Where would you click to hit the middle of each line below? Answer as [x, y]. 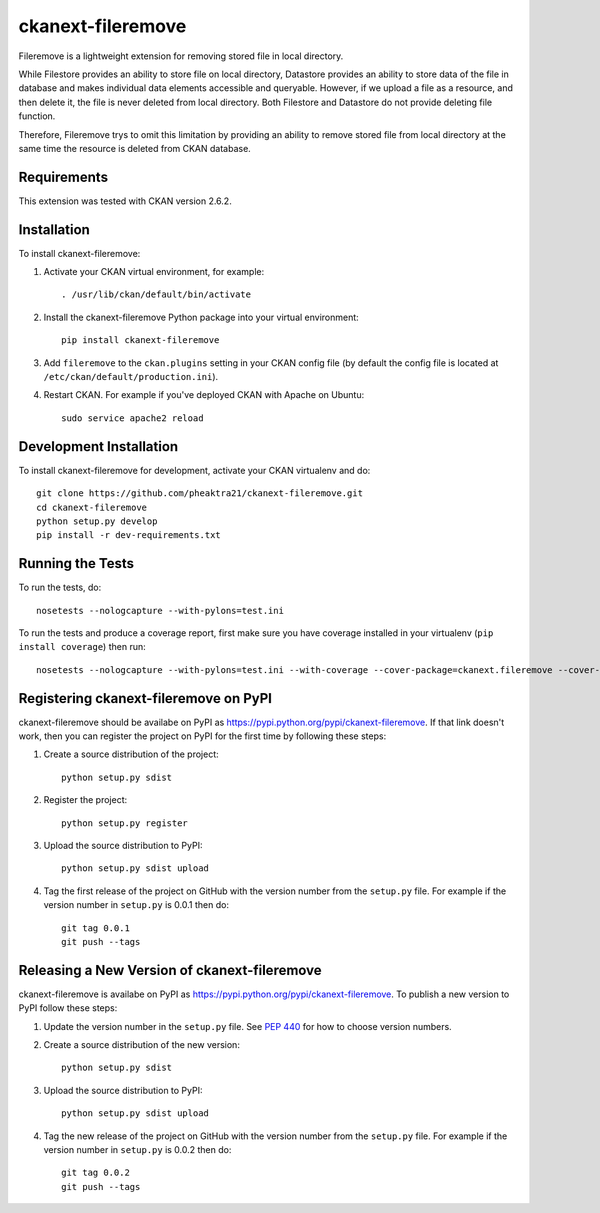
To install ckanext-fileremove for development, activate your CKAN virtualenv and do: [194, 470]
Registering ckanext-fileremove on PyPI [145, 698]
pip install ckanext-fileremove [140, 340]
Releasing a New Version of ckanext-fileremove [170, 970]
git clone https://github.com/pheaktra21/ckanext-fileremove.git [200, 493]
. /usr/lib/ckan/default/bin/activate [156, 294]
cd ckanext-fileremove [92, 507]
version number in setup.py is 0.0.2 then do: [137, 1149]
